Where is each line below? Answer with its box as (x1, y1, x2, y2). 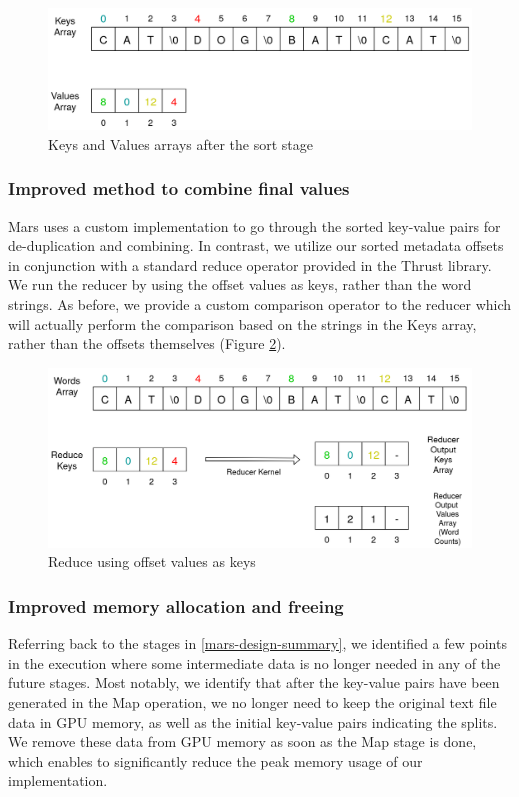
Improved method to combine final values (8, 176, 350, 201)
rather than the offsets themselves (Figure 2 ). (8, 333, 286, 354)
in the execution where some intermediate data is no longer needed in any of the (8, 652, 501, 673)
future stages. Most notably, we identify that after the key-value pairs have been (8, 672, 500, 693)
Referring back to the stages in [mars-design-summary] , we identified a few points (8, 633, 507, 654)
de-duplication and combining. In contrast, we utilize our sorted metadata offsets (8, 235, 504, 256)
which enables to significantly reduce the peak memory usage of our (8, 750, 423, 771)
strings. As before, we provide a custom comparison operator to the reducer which (8, 293, 512, 314)
